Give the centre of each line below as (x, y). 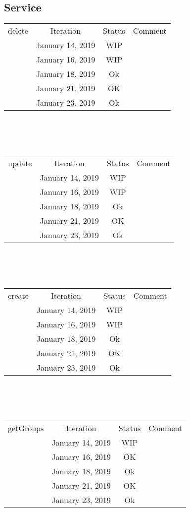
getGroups (26, 428)
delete (18, 31)
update (20, 163)
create (18, 295)
